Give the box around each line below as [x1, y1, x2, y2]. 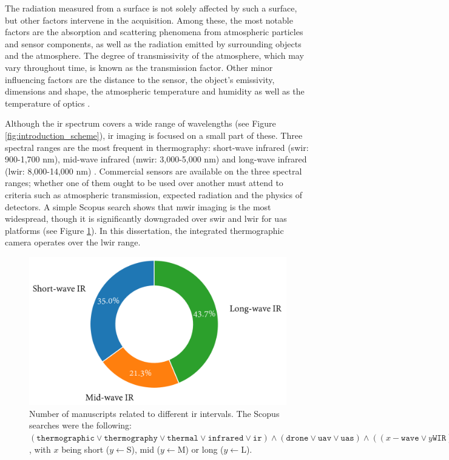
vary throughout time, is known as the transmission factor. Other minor [5, 61, 273, 73]
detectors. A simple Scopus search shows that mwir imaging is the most [5, 200, 271, 213]
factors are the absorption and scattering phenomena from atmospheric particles [5, 25, 303, 38]
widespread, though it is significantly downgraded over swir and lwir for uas [5, 212, 287, 225]
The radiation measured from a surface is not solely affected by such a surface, [5, 2, 297, 14]
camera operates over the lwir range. [5, 236, 141, 248]
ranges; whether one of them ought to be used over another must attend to [5, 176, 283, 189]
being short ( [61, 442, 110, 455]
